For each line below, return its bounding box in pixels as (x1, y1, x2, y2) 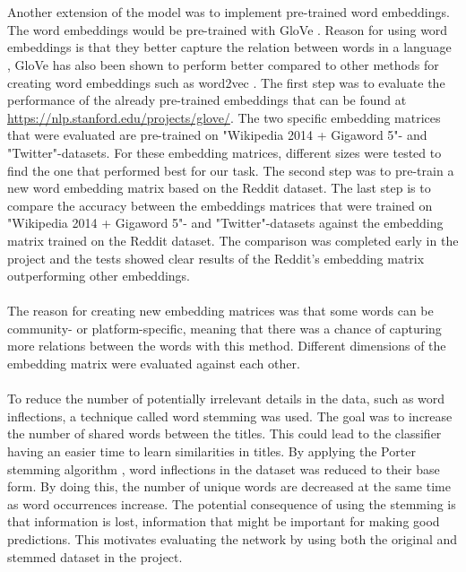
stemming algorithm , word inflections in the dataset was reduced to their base (7, 459, 440, 478)
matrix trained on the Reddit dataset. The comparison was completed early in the (7, 230, 459, 249)
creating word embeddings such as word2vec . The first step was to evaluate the (7, 73, 445, 91)
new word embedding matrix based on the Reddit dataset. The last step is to (7, 178, 431, 197)
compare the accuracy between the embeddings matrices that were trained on (7, 195, 433, 214)
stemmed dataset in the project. (7, 547, 183, 566)
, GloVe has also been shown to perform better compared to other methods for (7, 55, 439, 74)
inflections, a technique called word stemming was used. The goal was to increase (7, 406, 453, 425)
